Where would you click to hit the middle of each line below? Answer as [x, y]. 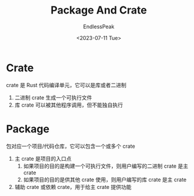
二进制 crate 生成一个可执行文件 [53, 97]
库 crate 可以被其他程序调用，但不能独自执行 [69, 105]
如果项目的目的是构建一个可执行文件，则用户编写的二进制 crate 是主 [106, 166]
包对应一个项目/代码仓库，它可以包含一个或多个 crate [71, 146]
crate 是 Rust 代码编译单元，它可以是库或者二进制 [66, 85]
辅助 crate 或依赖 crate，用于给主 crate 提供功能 [73, 187]
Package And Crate [99, 10]
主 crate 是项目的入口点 [43, 158]
